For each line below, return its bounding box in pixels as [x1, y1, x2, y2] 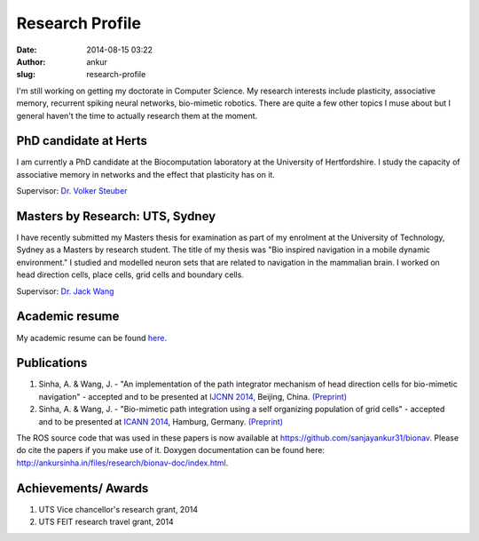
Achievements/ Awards [16, 481, 149, 496]
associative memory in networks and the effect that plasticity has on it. [16, 169, 275, 179]
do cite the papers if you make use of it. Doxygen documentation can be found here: [16, 445, 326, 456]
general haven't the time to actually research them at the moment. [16, 110, 258, 121]
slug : [16, 69, 35, 80]
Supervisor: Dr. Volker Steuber [16, 186, 128, 196]
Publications [16, 355, 88, 370]
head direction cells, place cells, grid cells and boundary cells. [16, 269, 244, 280]
